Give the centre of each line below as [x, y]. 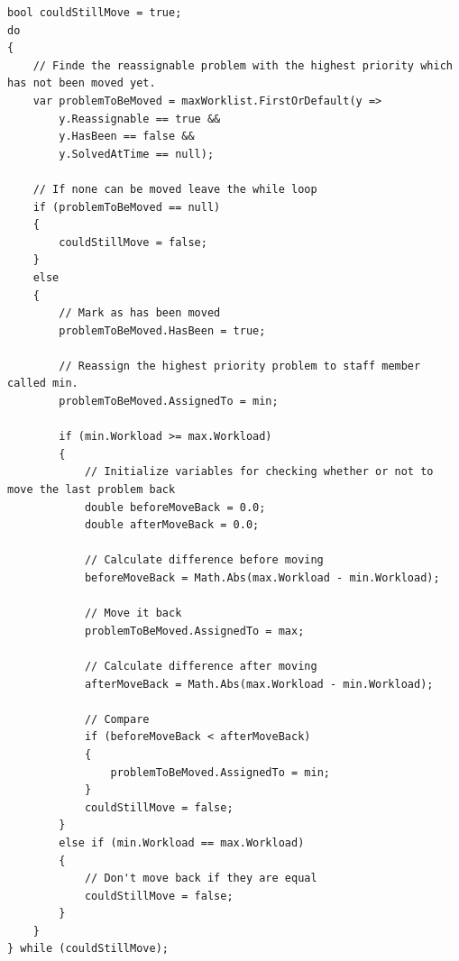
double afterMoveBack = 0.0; [172, 525]
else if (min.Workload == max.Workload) [182, 842]
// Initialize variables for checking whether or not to [259, 472]
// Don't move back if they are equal [201, 879]
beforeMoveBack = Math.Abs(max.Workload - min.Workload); [262, 578]
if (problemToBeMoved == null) [127, 207]
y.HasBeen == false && [127, 137]
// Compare [117, 719]
